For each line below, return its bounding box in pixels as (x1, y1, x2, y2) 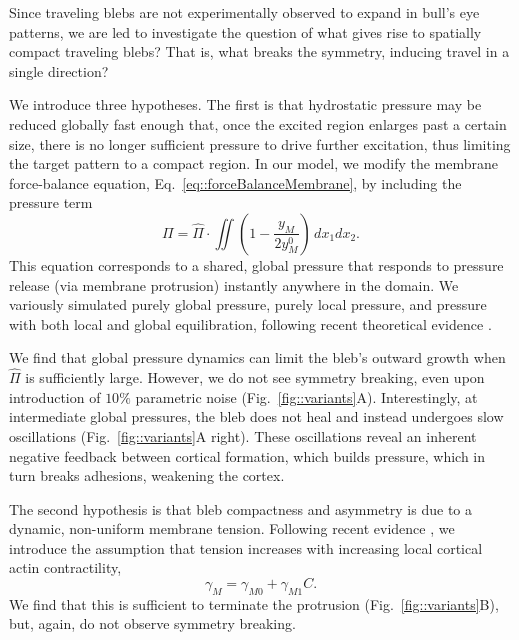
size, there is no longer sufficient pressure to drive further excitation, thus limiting (9, 133, 511, 154)
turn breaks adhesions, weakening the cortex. (9, 465, 285, 486)
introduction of (9, 386, 101, 407)
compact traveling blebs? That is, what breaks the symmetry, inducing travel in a (9, 41, 510, 62)
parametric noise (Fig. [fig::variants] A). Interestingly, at (135, 386, 478, 407)
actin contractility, (9, 557, 122, 578)
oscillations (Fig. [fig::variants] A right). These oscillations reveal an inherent (9, 425, 477, 446)
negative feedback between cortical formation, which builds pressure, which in (9, 445, 485, 466)
